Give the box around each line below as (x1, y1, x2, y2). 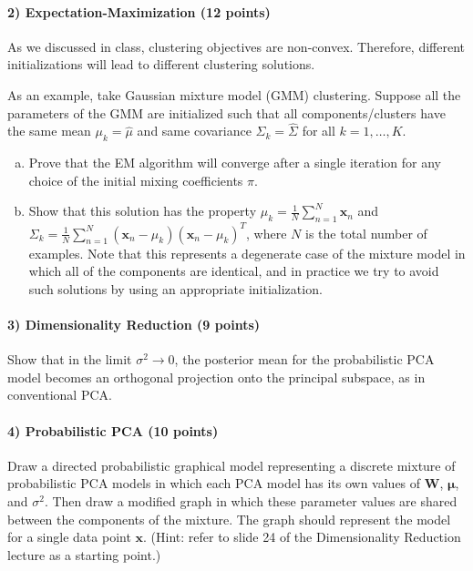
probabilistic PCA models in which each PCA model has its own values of (7, 474, 421, 493)
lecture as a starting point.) (7, 545, 161, 564)
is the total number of (305, 223, 427, 242)
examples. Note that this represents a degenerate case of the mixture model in (28, 243, 466, 262)
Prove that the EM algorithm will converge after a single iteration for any (28, 153, 442, 172)
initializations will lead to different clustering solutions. (7, 55, 315, 74)
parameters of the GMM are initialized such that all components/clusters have (7, 103, 446, 122)
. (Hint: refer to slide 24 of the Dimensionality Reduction (143, 527, 461, 546)
